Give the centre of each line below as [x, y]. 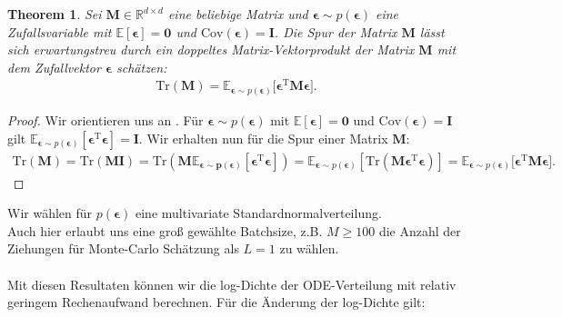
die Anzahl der [420, 230]
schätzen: [142, 67]
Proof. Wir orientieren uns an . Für [105, 120]
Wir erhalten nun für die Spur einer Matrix [267, 138]
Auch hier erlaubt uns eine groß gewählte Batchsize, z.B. [165, 230]
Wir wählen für [50, 213]
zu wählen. [309, 248]
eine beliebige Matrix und [238, 14]
